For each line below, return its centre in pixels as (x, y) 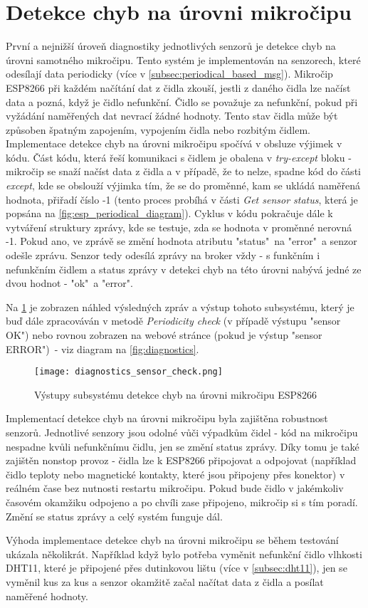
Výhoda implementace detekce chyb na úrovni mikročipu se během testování (172, 540)
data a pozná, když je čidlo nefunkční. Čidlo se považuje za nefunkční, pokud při (182, 101)
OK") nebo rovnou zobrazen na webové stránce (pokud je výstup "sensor (164, 335)
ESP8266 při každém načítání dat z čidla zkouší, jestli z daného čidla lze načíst (178, 87)
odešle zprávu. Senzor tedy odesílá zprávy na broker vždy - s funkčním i (163, 255)
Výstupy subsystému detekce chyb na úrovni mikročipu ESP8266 (176, 394)
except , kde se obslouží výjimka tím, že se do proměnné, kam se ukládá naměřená (183, 185)
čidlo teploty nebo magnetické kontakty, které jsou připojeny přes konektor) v (175, 474)
